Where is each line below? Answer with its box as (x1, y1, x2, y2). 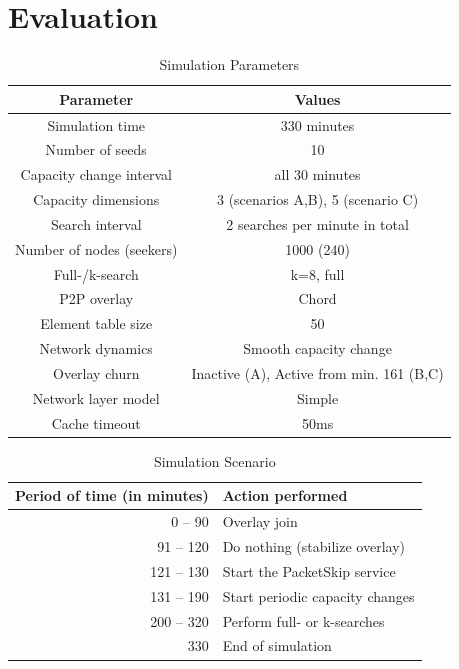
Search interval (50, 213, 142, 234)
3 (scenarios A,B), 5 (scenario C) (217, 189, 419, 210)
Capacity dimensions (33, 189, 160, 210)
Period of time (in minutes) (15, 485, 209, 506)
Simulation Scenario (153, 450, 276, 471)
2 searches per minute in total (226, 213, 409, 234)
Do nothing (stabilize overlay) (222, 536, 405, 557)
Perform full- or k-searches (222, 610, 385, 631)
